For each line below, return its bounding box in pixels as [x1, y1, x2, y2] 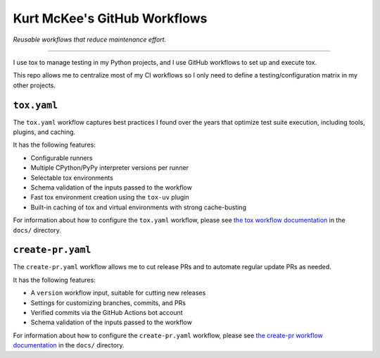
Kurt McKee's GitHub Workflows [13, 11, 208, 26]
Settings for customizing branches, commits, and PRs [30, 298, 186, 307]
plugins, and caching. [13, 128, 76, 137]
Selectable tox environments [30, 173, 114, 182]
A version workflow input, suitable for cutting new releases [30, 289, 206, 297]
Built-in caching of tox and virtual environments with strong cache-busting [30, 203, 246, 211]
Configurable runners [30, 154, 93, 162]
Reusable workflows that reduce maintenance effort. [13, 35, 167, 44]
